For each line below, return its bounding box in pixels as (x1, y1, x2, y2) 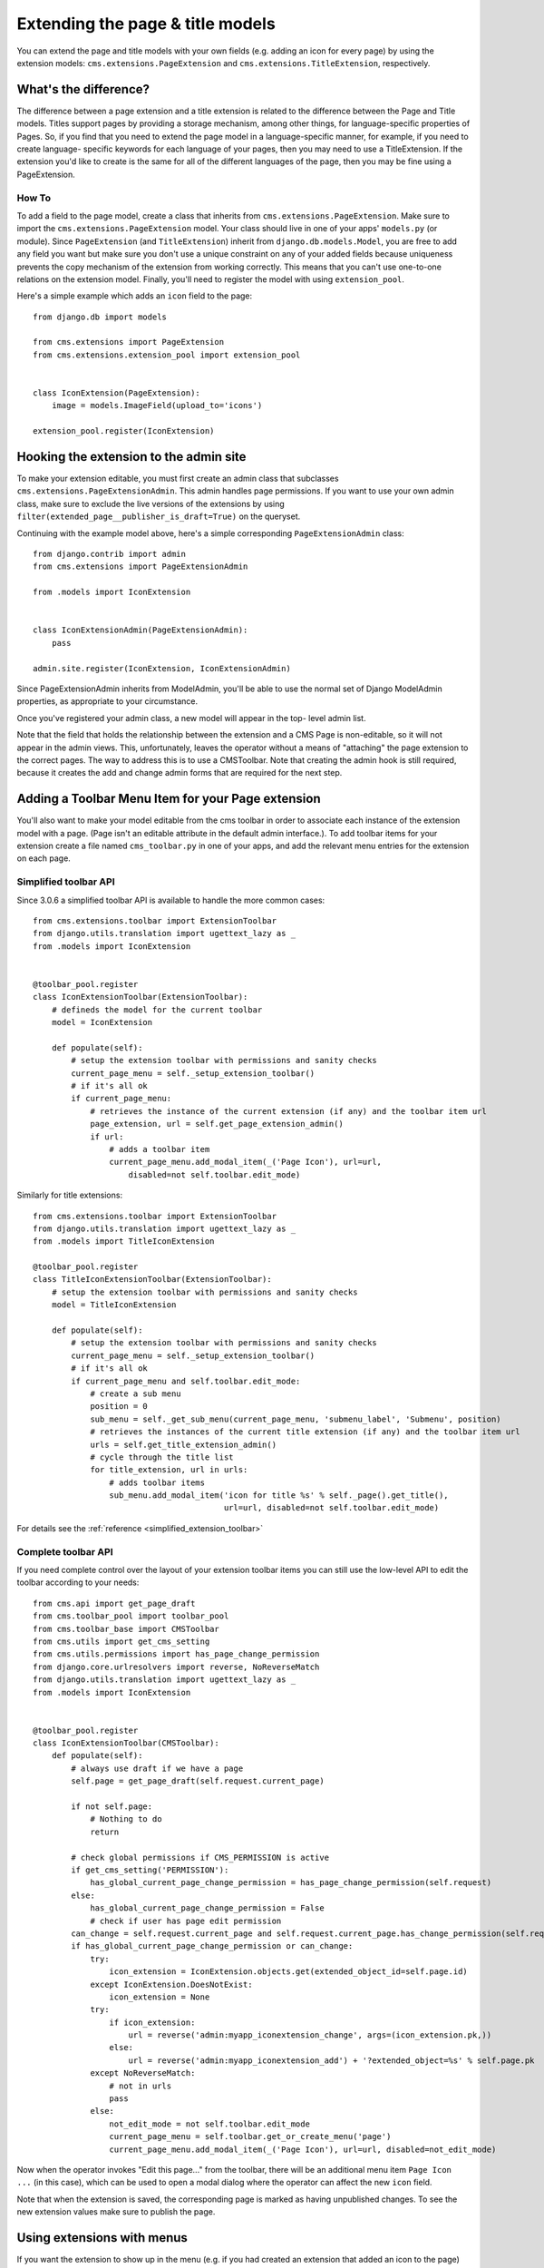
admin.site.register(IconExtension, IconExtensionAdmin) (33, 663, 292, 673)
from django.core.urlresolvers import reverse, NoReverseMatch (33, 1661, 320, 1672)
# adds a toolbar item (109, 1144, 210, 1154)
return (90, 1826, 120, 1837)
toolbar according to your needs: (16, 1577, 140, 1588)
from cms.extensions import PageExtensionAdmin (33, 562, 248, 572)
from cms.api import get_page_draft (33, 1598, 196, 1608)
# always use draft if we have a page (71, 1763, 244, 1774)
